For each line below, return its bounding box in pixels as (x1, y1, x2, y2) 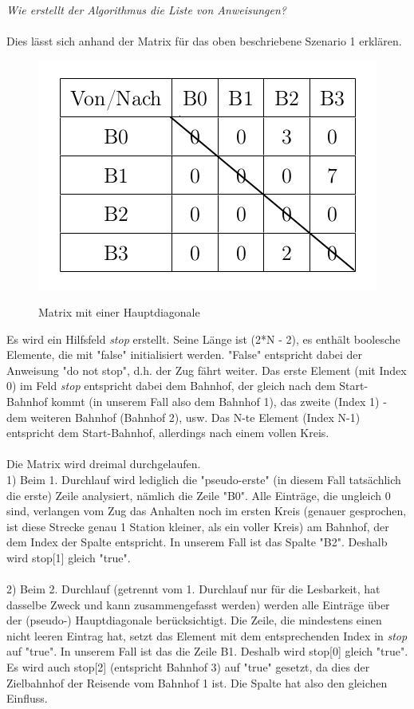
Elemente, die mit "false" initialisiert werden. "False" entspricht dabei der (6, 346, 363, 363)
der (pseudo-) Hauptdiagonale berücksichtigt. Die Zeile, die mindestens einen (6, 612, 382, 628)
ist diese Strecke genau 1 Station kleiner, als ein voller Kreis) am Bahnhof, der (6, 518, 389, 534)
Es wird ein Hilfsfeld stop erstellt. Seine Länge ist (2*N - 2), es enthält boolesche (6, 330, 400, 347)
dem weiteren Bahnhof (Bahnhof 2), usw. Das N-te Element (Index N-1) (6, 408, 361, 425)
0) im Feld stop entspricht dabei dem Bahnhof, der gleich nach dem (6, 377, 336, 394)
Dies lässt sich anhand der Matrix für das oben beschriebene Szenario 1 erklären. (6, 32, 402, 49)
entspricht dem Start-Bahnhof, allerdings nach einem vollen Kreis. (6, 424, 329, 441)
